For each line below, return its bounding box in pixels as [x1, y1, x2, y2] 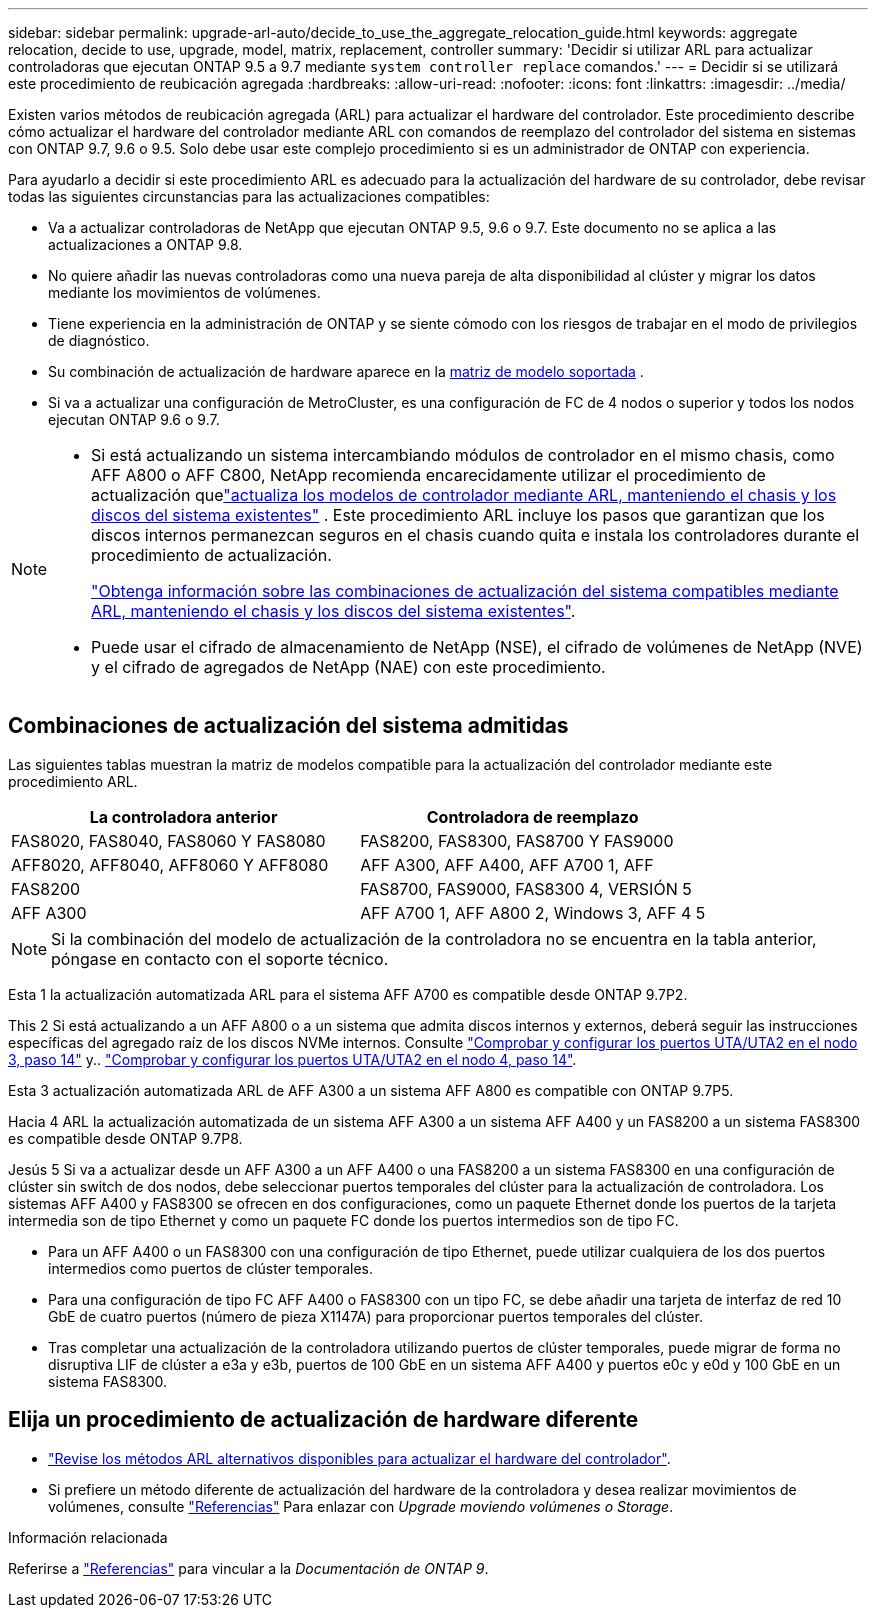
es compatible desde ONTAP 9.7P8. [8, 1129, 243, 1147]
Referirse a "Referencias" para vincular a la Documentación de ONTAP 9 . [8, 1559, 489, 1577]
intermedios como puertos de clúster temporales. [48, 1259, 374, 1277]
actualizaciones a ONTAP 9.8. [48, 236, 243, 253]
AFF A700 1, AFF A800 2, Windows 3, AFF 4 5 [360, 902, 706, 923]
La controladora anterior [89, 806, 278, 827]
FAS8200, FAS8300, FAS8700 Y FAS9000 [360, 830, 674, 851]
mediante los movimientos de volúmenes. [48, 284, 321, 301]
